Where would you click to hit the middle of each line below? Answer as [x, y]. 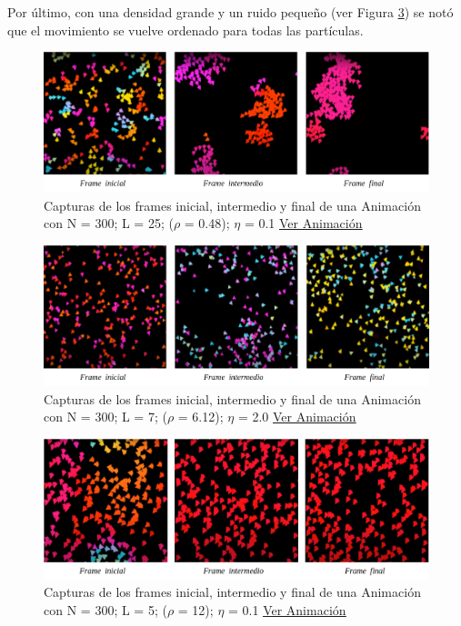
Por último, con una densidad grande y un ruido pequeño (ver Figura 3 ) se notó [230, 12]
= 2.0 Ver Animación [297, 417]
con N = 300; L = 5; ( [105, 609]
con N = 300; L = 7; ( [105, 417]
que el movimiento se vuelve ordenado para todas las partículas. [185, 30]
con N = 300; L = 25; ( [109, 223]
